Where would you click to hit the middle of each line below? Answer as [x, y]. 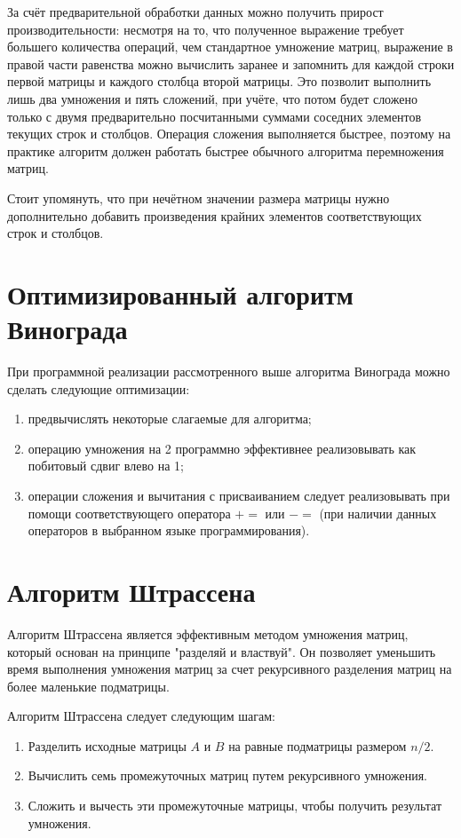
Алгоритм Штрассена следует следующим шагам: [141, 716]
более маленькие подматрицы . [88, 686]
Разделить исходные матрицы [107, 745]
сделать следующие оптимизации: [99, 388]
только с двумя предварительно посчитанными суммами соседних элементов [215, 116]
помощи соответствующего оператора [129, 513]
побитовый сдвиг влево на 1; [106, 466]
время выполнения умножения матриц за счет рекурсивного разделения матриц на [230, 669]
